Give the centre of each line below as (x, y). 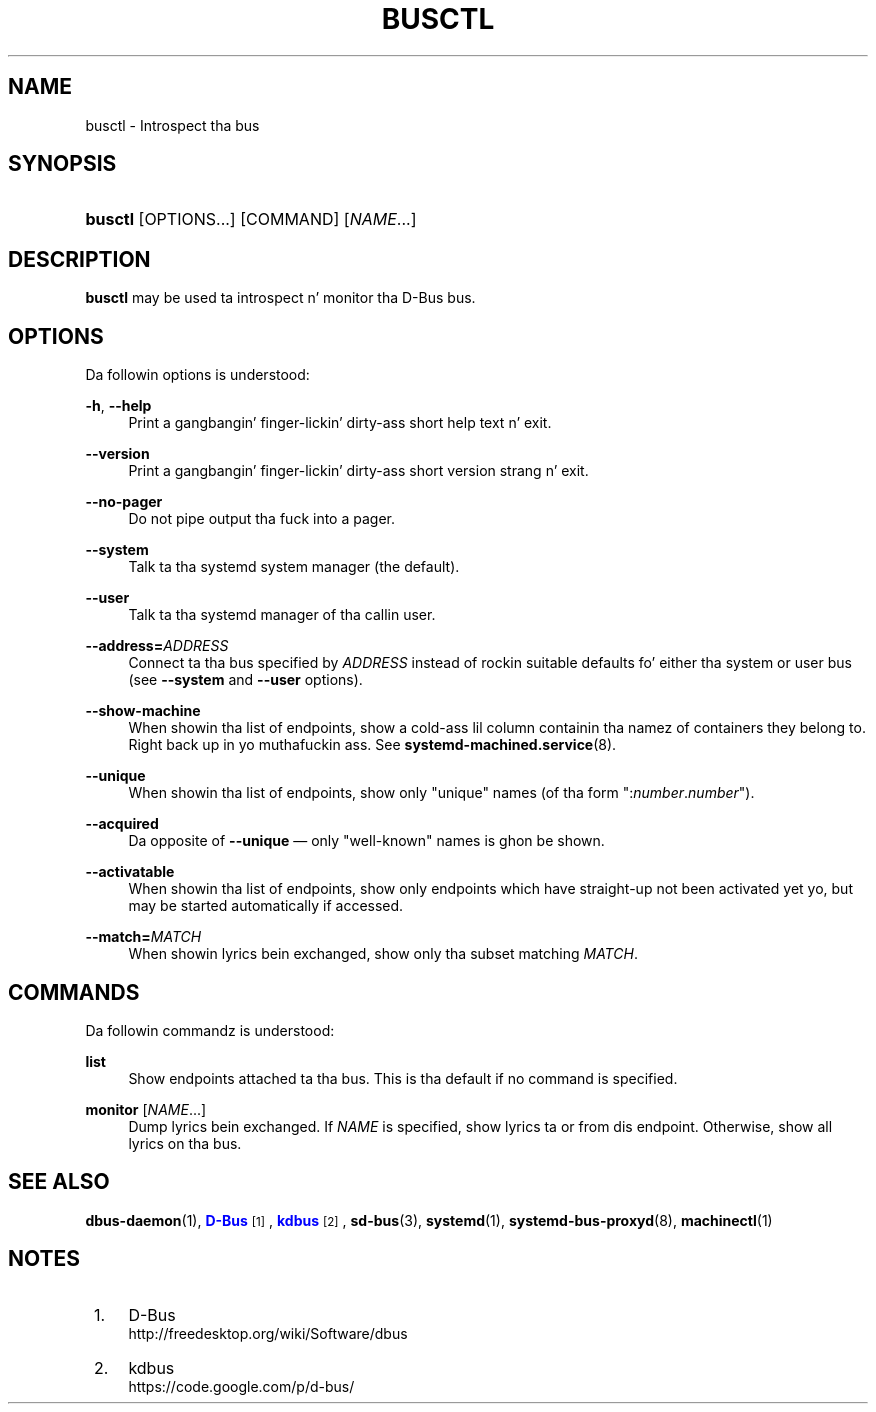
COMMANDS (74, 992)
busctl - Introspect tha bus (172, 125)
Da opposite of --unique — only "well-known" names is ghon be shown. (366, 841)
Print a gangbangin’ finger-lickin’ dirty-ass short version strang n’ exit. (358, 471)
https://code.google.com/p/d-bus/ (241, 1386)
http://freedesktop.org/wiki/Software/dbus (268, 1333)
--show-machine (143, 711)
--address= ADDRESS (157, 646)
